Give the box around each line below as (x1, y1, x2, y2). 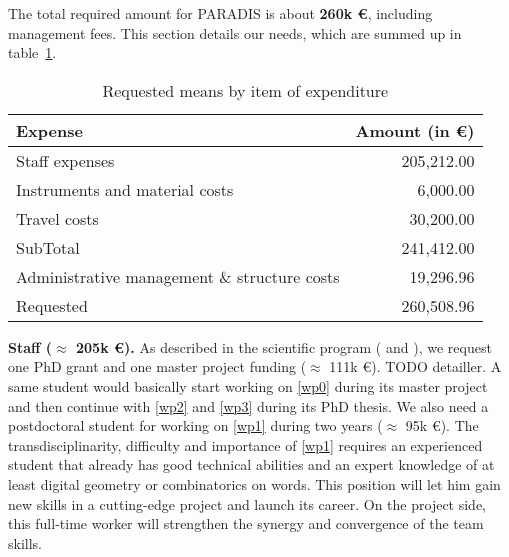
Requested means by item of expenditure (102, 78, 389, 102)
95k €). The (405, 415, 479, 436)
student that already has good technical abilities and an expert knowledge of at (8, 454, 495, 475)
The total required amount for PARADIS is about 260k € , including (8, 3, 433, 23)
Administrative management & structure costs (16, 264, 340, 288)
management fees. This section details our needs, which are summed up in (8, 22, 462, 43)
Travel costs (16, 206, 99, 230)
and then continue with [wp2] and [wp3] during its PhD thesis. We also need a (8, 395, 489, 416)
